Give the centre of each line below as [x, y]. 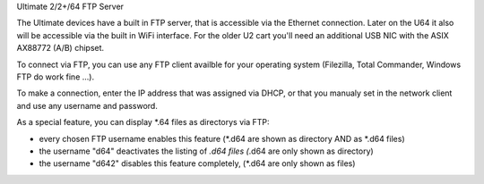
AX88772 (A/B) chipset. [60, 48]
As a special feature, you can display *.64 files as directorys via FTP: [143, 122]
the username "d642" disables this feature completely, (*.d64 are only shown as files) [197, 163]
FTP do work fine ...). [55, 77]
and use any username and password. [87, 105]
